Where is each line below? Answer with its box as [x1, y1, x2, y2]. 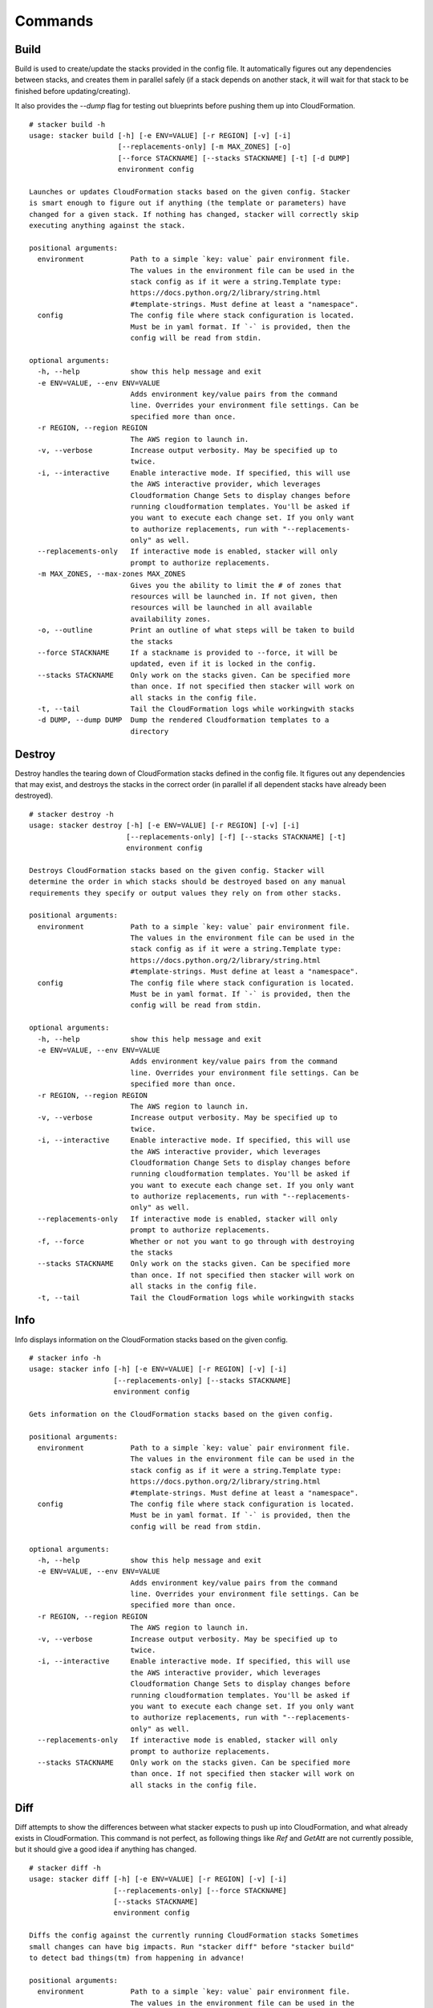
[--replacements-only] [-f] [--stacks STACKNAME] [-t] [125, 832, 346, 841]
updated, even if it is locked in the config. [130, 659, 317, 668]
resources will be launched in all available [130, 603, 313, 612]
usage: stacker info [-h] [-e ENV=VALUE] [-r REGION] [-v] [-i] [29, 1365, 288, 1373]
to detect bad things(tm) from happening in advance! [29, 1953, 245, 1962]
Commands [14, 12, 94, 30]
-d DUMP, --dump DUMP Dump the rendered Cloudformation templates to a [37, 716, 330, 724]
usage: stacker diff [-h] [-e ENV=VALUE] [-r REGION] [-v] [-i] [29, 1875, 288, 1884]
